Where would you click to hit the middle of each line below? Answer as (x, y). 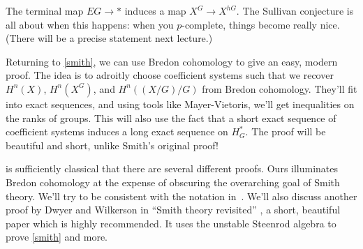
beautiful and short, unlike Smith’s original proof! (112, 145)
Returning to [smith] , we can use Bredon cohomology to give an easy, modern (172, 61)
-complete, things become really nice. (261, 24)
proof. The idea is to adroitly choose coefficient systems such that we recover (170, 75)
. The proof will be (286, 131)
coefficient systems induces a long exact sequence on (117, 131)
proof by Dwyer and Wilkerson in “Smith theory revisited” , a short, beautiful (173, 210)
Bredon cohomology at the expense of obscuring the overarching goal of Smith (173, 182)
